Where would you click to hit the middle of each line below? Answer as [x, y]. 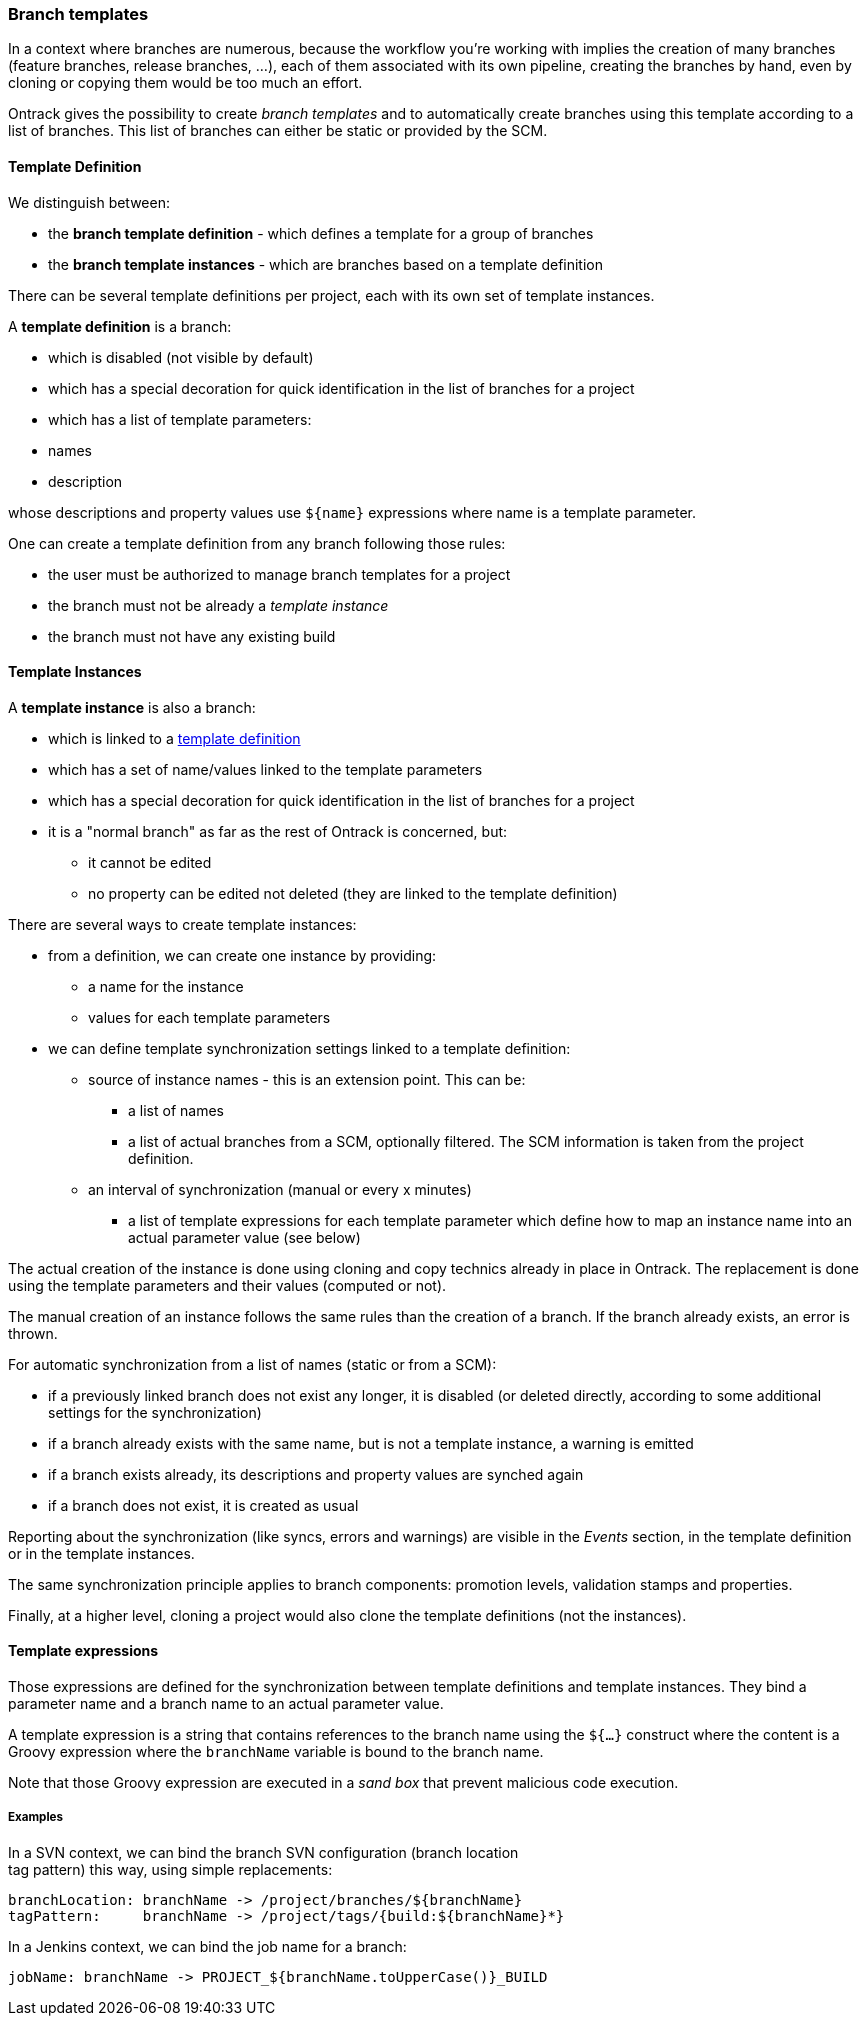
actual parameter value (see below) [244, 1237]
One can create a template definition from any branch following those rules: [257, 543]
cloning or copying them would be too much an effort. [185, 83]
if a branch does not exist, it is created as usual [203, 1505]
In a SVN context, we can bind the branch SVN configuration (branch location [263, 1852]
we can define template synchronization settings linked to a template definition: [309, 1048]
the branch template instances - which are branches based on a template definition [326, 264]
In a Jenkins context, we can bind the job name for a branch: [207, 1946]
